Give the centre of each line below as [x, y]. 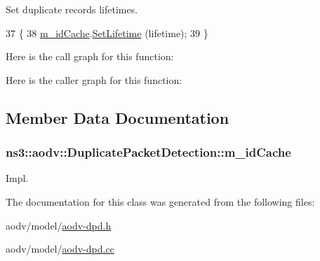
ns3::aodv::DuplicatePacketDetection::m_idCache [148, 152]
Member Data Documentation [118, 117]
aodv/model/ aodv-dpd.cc [60, 249]
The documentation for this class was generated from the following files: [160, 201]
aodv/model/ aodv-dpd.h [59, 225]
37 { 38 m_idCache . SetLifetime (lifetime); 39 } [107, 33]
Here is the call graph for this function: [90, 56]
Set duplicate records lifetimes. [72, 9]
